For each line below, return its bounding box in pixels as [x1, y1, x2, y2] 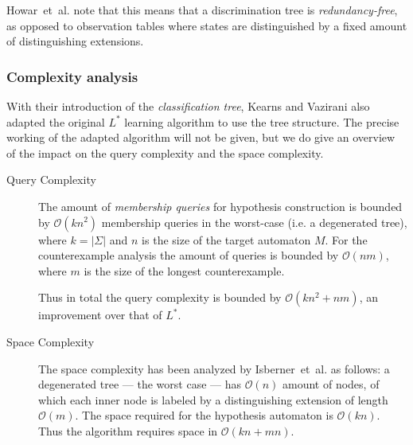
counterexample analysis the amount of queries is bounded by [38, 247, 339, 263]
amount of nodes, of [282, 376, 380, 392]
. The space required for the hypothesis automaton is [75, 407, 333, 424]
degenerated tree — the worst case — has [38, 376, 242, 392]
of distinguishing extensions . [6, 33, 144, 49]
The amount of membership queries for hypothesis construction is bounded [38, 197, 403, 214]
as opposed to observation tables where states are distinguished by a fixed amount [6, 17, 407, 33]
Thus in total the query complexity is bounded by [38, 289, 282, 306]
